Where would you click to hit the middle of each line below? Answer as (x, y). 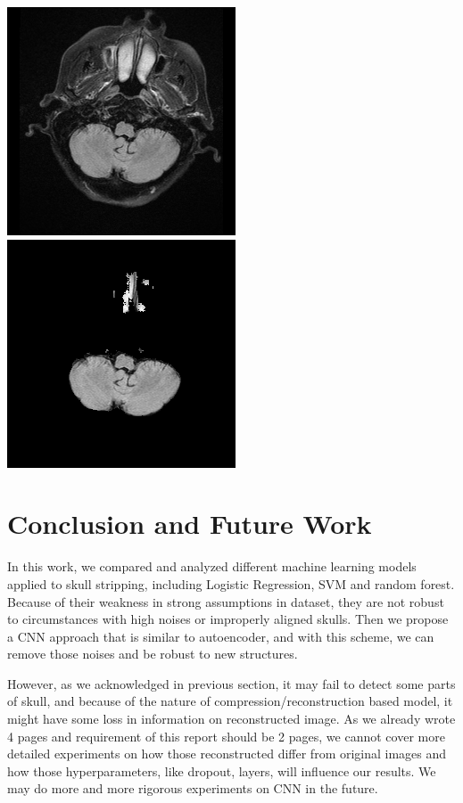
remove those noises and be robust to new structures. (153, 654)
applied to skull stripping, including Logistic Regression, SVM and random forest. (231, 583)
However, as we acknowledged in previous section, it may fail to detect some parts (231, 683)
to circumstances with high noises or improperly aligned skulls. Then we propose (228, 619)
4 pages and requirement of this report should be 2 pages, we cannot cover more (226, 736)
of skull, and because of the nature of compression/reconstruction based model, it (230, 701)
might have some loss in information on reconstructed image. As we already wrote (231, 719)
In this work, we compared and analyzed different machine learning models (212, 566)
